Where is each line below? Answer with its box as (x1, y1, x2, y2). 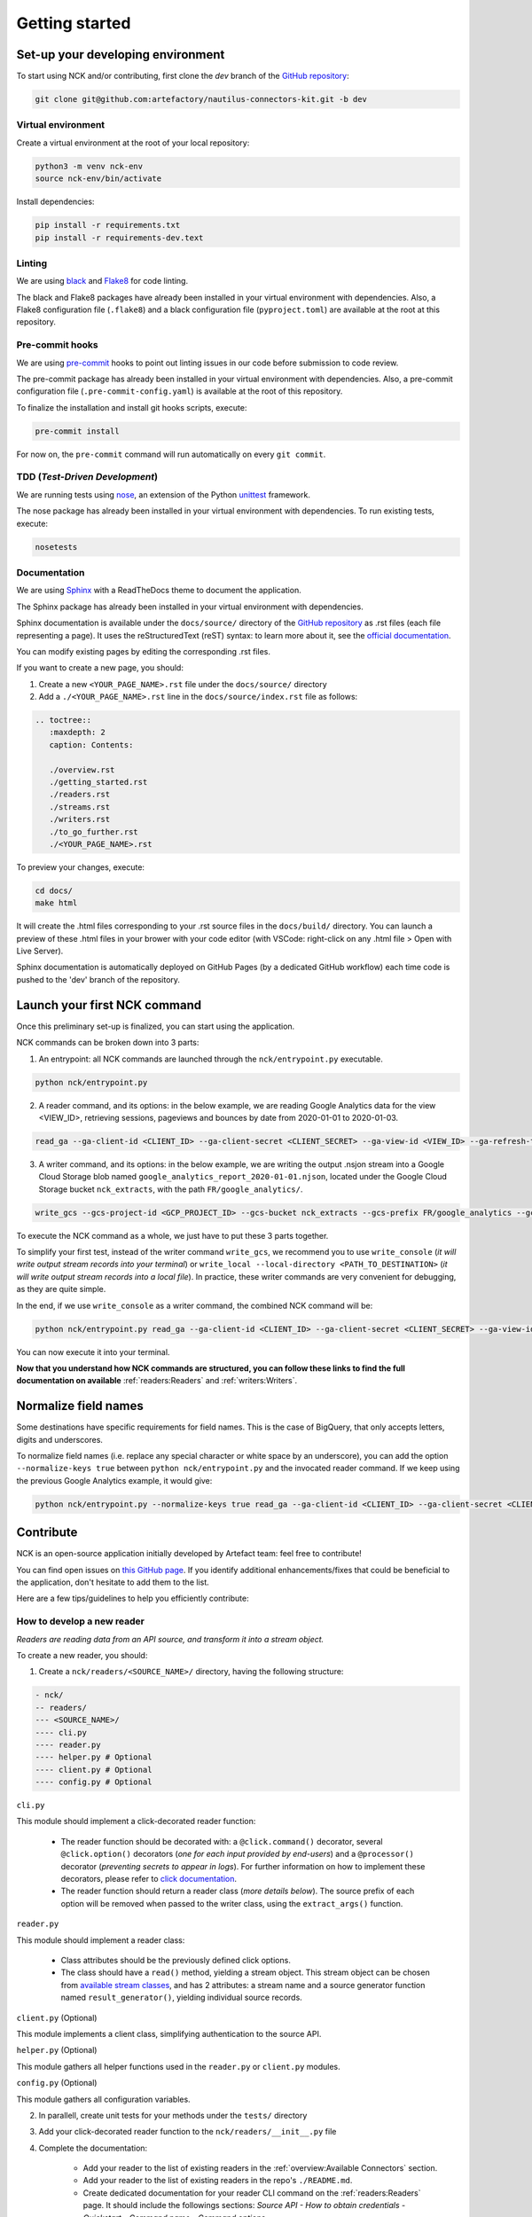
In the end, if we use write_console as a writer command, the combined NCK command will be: (16, 1300, 373, 1311)
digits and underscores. (16, 1434, 104, 1445)
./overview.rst (49, 764, 115, 775)
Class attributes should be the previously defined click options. (60, 1955, 292, 1965)
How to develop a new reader (16, 1615, 145, 1627)
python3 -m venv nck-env (35, 161, 144, 171)
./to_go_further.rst (49, 826, 139, 837)
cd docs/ (35, 885, 74, 896)
